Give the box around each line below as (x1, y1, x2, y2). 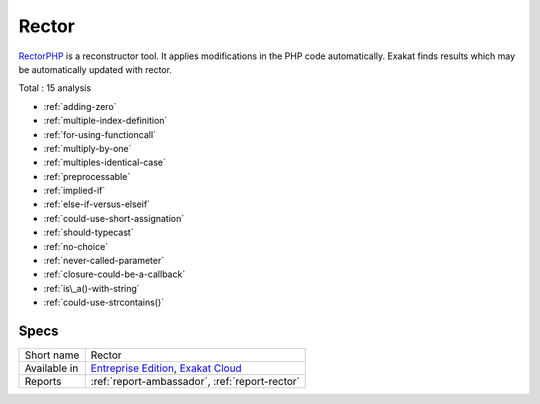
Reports (24, 375, 62, 389)
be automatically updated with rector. (18, 63, 172, 75)
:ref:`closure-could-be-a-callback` (43, 268, 186, 280)
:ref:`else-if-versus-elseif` (43, 198, 150, 210)
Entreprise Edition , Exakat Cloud (90, 361, 242, 375)
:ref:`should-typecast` (43, 226, 134, 239)
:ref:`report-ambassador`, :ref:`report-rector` (90, 375, 300, 389)
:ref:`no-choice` (43, 240, 109, 252)
